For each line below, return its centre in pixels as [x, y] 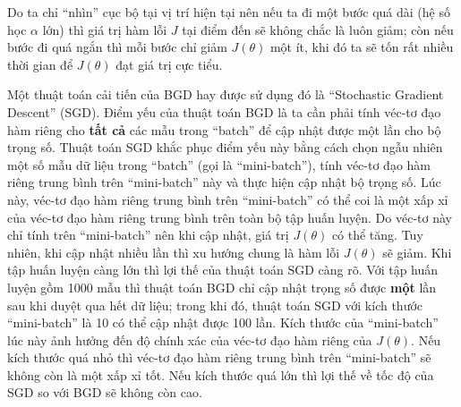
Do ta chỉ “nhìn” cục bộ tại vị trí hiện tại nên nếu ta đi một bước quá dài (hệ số [229, 12]
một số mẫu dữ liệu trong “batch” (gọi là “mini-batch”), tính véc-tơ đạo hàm [219, 164]
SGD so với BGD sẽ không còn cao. [105, 392]
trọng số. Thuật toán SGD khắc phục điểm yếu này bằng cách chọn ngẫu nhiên [225, 147]
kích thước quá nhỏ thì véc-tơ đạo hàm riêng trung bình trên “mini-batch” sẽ [219, 357]
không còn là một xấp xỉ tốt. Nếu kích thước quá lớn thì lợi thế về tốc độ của [221, 374]
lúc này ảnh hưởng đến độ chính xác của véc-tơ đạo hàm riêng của [190, 339]
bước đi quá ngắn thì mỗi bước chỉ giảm [117, 47]
